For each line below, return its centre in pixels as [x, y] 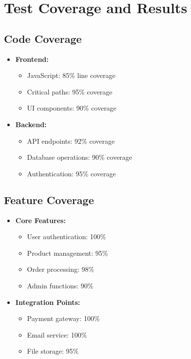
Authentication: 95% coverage [71, 173]
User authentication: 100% [67, 236]
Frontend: [32, 59]
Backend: [31, 124]
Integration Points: [48, 302]
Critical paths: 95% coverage [70, 91]
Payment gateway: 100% [63, 318]
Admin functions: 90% [60, 285]
